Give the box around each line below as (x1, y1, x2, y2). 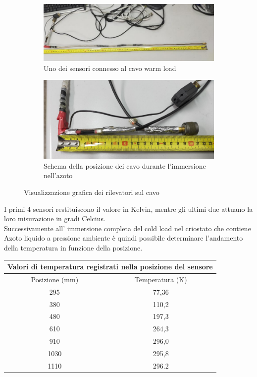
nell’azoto (44, 170, 73, 181)
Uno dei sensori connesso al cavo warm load (44, 63, 176, 73)
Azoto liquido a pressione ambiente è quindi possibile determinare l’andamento (4, 233, 243, 243)
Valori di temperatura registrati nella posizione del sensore (7, 261, 213, 271)
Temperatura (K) (134, 274, 187, 284)
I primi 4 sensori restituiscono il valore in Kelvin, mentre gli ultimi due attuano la (4, 203, 253, 214)
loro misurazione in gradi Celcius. (4, 213, 105, 224)
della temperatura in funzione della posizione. (4, 242, 143, 252)
